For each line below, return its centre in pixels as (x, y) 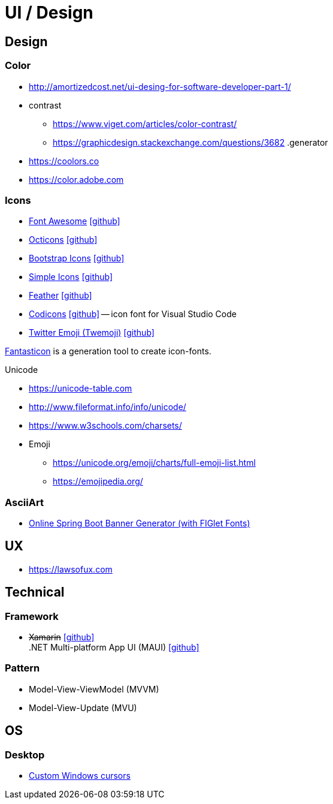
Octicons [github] (63, 240)
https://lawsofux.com (71, 569)
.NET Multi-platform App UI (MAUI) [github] (114, 648)
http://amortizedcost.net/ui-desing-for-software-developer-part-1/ (160, 86)
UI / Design (49, 13)
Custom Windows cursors (80, 776)
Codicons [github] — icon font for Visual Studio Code (133, 314)
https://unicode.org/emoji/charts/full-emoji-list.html (154, 463)
